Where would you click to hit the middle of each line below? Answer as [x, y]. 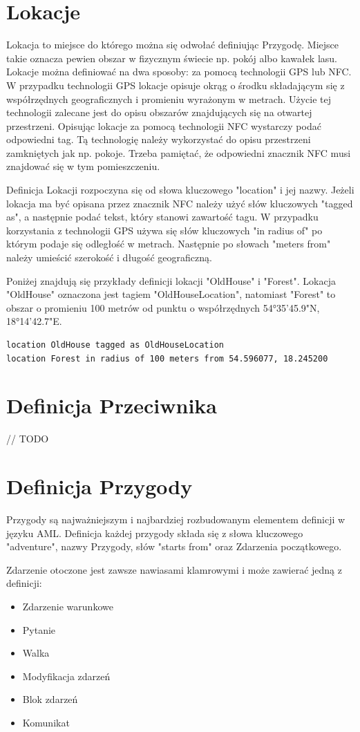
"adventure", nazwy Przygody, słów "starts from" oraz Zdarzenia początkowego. [174, 546]
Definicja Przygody [100, 486]
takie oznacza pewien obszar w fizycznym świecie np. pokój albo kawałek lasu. [172, 58]
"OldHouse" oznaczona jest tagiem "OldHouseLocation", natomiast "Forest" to [171, 294]
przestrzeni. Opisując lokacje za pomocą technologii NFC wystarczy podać [164, 125]
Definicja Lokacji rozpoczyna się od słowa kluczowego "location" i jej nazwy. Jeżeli [180, 190]
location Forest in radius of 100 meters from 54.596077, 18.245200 [167, 358]
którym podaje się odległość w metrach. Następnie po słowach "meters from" [169, 244]
